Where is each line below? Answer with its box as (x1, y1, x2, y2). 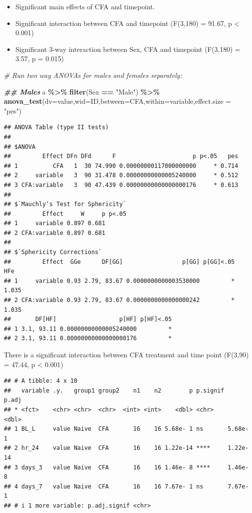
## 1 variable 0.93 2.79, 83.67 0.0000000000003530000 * (4, 277, 235, 284)
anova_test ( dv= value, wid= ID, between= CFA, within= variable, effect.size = (4, 96, 231, 106)
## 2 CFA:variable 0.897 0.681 (4, 229, 105, 236)
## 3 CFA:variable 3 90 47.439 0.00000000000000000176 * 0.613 (4, 181, 238, 188)
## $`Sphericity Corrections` (4, 249, 102, 256)
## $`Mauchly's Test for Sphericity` (4, 201, 126, 208)
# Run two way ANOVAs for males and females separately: (4, 70, 182, 80)
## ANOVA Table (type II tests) (4, 124, 109, 131)
